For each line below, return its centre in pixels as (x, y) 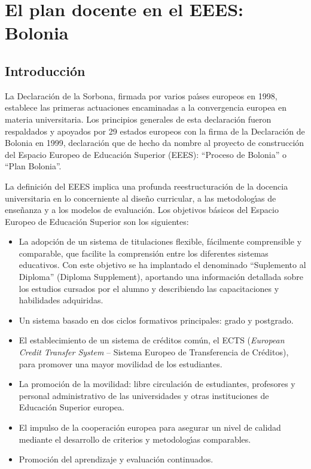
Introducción (45, 70)
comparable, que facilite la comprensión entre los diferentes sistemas (144, 253)
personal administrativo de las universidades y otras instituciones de (144, 395)
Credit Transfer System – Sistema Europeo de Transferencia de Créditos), (154, 352)
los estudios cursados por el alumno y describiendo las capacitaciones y (149, 288)
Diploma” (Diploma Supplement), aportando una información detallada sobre (161, 277)
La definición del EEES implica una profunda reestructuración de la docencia (147, 186)
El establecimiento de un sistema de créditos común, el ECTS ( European (152, 340)
